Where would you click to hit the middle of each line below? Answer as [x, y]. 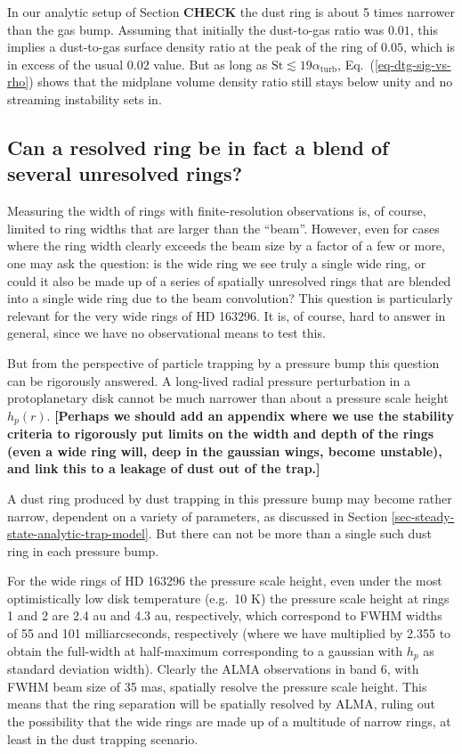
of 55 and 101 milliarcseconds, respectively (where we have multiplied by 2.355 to [229, 633]
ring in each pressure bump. [83, 550]
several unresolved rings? [125, 173]
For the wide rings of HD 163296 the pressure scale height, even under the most [225, 581]
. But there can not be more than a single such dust [290, 533]
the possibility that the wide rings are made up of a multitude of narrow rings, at [229, 721]
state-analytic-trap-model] [78, 533]
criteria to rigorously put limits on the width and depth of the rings [221, 434]
